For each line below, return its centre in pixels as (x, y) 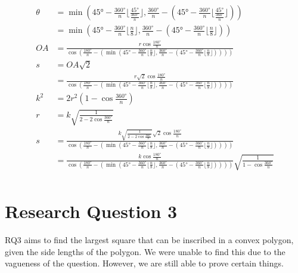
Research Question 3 (91, 211)
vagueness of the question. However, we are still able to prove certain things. (144, 263)
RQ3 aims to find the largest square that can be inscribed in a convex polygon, (149, 240)
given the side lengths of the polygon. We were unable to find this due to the (145, 251)
